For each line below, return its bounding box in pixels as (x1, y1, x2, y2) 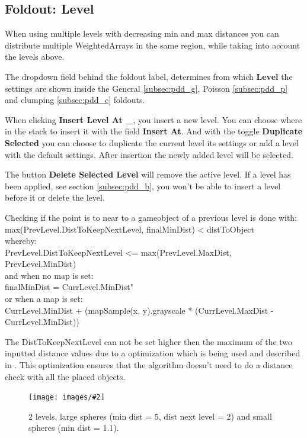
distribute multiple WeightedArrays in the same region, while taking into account (5, 38, 300, 51)
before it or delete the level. (5, 191, 105, 204)
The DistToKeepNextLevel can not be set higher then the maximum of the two (5, 335, 293, 347)
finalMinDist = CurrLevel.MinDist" (5, 281, 133, 293)
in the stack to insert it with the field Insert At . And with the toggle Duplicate (5, 125, 303, 137)
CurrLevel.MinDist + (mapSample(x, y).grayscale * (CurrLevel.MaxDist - (5, 304, 274, 316)
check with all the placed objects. (5, 370, 126, 382)
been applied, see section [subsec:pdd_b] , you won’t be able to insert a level (5, 179, 281, 192)
